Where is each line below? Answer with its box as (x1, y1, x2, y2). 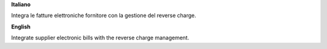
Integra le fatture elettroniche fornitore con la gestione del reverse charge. (11, 12, 196, 19)
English (11, 23, 31, 30)
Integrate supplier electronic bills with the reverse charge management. (11, 34, 190, 42)
